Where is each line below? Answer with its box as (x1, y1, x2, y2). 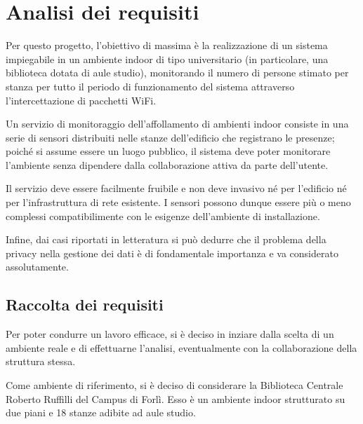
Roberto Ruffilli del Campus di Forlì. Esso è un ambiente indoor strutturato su (6, 391, 345, 406)
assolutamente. (6, 259, 69, 274)
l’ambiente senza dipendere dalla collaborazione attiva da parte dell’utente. (6, 157, 329, 172)
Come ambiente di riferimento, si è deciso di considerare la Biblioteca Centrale (6, 378, 343, 392)
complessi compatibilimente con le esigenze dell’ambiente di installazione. (6, 208, 320, 223)
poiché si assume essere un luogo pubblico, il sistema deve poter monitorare (6, 144, 331, 158)
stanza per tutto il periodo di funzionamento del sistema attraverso (6, 78, 295, 93)
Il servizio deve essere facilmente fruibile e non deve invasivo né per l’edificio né (6, 181, 347, 196)
